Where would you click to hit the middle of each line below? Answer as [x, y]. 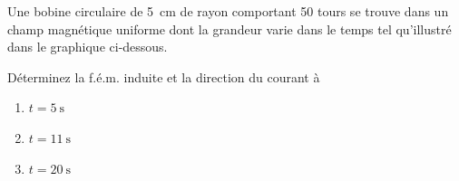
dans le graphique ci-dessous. [88, 47]
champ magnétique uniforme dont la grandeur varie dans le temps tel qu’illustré [229, 29]
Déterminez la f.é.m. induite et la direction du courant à [164, 76]
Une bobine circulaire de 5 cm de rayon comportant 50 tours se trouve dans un [228, 11]
